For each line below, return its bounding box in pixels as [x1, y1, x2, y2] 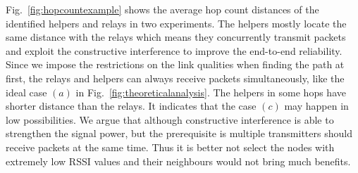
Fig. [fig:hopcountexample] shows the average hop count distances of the [6, 2, 319, 16]
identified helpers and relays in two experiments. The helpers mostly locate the [6, 15, 347, 30]
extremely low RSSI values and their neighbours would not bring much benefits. [6, 153, 351, 168]
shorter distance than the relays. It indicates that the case [6, 98, 257, 113]
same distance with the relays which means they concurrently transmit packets [6, 30, 346, 44]
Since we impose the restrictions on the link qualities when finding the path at [6, 57, 345, 72]
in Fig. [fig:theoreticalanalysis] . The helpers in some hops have [75, 84, 346, 99]
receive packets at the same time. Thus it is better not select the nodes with [6, 139, 335, 154]
